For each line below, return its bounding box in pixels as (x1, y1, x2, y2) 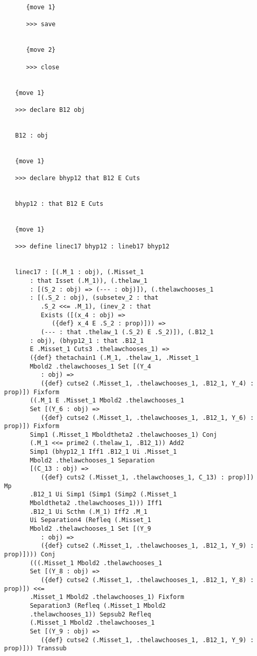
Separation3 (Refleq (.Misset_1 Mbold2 (30, 602, 166, 609)
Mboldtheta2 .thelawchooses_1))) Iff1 (30, 499, 162, 507)
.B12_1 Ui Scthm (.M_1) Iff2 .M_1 (30, 508, 148, 515)
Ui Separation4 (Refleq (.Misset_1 (30, 516, 151, 524)
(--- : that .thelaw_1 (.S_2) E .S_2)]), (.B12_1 (41, 328, 214, 336)
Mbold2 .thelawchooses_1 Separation (30, 456, 155, 464)
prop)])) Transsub (4, 645, 67, 652)
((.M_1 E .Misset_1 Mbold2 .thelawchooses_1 (30, 397, 184, 404)
